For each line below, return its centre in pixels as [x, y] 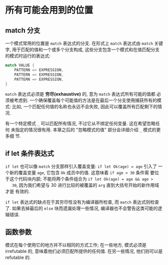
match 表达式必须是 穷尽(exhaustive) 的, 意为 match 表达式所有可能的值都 [80, 94]
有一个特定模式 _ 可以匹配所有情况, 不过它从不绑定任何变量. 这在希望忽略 [80, 124]
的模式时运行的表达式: [28, 56]
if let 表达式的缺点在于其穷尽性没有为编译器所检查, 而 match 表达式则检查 [82, 202]
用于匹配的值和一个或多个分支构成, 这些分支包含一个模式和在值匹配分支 [86, 50]
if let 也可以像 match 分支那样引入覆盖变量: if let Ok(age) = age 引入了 [81, 166]
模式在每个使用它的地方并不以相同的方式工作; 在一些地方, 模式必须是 [76, 245]
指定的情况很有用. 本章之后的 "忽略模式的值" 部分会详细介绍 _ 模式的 [86, 130]
